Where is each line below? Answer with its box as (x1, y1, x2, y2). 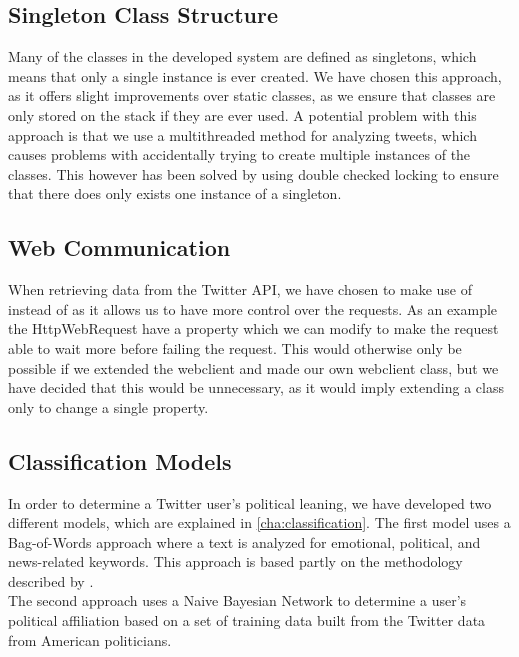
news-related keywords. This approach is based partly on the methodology (8, 551, 463, 572)
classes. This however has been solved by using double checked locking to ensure (8, 163, 499, 184)
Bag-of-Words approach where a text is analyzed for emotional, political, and (8, 531, 481, 552)
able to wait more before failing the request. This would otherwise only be (8, 337, 462, 358)
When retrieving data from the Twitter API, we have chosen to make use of (8, 279, 473, 300)
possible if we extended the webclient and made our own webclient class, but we (8, 357, 499, 378)
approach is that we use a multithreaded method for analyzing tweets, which (8, 124, 477, 145)
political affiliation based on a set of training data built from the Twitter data (8, 610, 486, 631)
